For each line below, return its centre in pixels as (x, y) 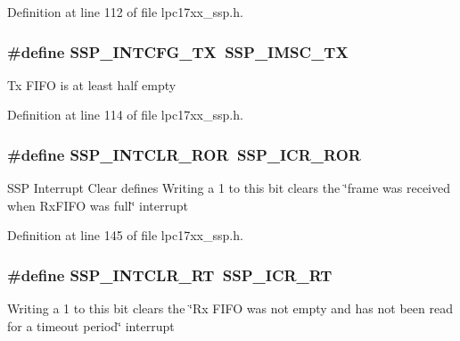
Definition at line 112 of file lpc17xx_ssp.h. (125, 12)
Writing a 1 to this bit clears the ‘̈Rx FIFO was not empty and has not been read (230, 308)
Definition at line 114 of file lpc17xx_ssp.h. (125, 115)
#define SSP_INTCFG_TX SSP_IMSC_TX (178, 51)
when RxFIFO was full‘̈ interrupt (98, 205)
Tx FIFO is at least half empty (92, 84)
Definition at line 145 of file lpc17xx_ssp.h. (125, 235)
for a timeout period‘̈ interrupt (91, 325)
